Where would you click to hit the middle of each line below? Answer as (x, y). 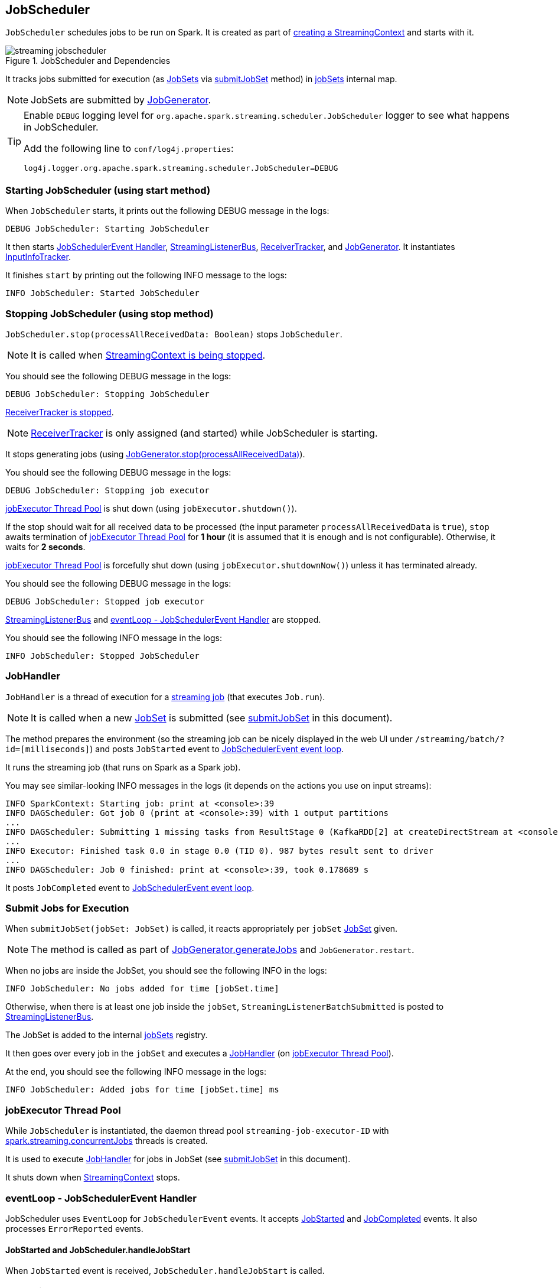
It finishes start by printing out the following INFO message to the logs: (146, 275)
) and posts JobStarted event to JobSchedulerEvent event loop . (217, 749)
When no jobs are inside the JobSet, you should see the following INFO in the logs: (166, 971)
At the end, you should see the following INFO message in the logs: (136, 1072)
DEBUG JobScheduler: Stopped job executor (105, 601)
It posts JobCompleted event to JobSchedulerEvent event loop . (130, 887)
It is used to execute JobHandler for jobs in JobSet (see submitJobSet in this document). (178, 1159)
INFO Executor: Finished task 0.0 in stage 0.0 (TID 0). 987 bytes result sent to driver (219, 850)
